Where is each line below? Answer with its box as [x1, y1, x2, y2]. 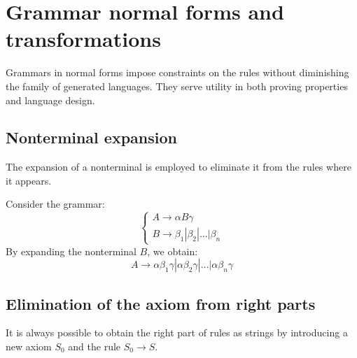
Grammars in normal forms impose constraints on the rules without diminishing [6, 65, 349, 80]
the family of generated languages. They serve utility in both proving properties [6, 78, 348, 93]
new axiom [6, 339, 52, 354]
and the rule [68, 339, 121, 354]
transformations [6, 24, 161, 53]
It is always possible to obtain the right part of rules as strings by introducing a [6, 325, 348, 340]
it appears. [6, 173, 52, 187]
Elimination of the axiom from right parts [6, 292, 316, 314]
